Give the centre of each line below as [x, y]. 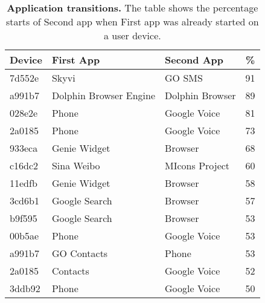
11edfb [24, 183]
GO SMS [184, 78]
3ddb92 [25, 288]
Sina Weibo [76, 165]
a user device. [132, 35]
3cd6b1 [24, 200]
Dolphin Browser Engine [104, 95]
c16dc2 [24, 165]
